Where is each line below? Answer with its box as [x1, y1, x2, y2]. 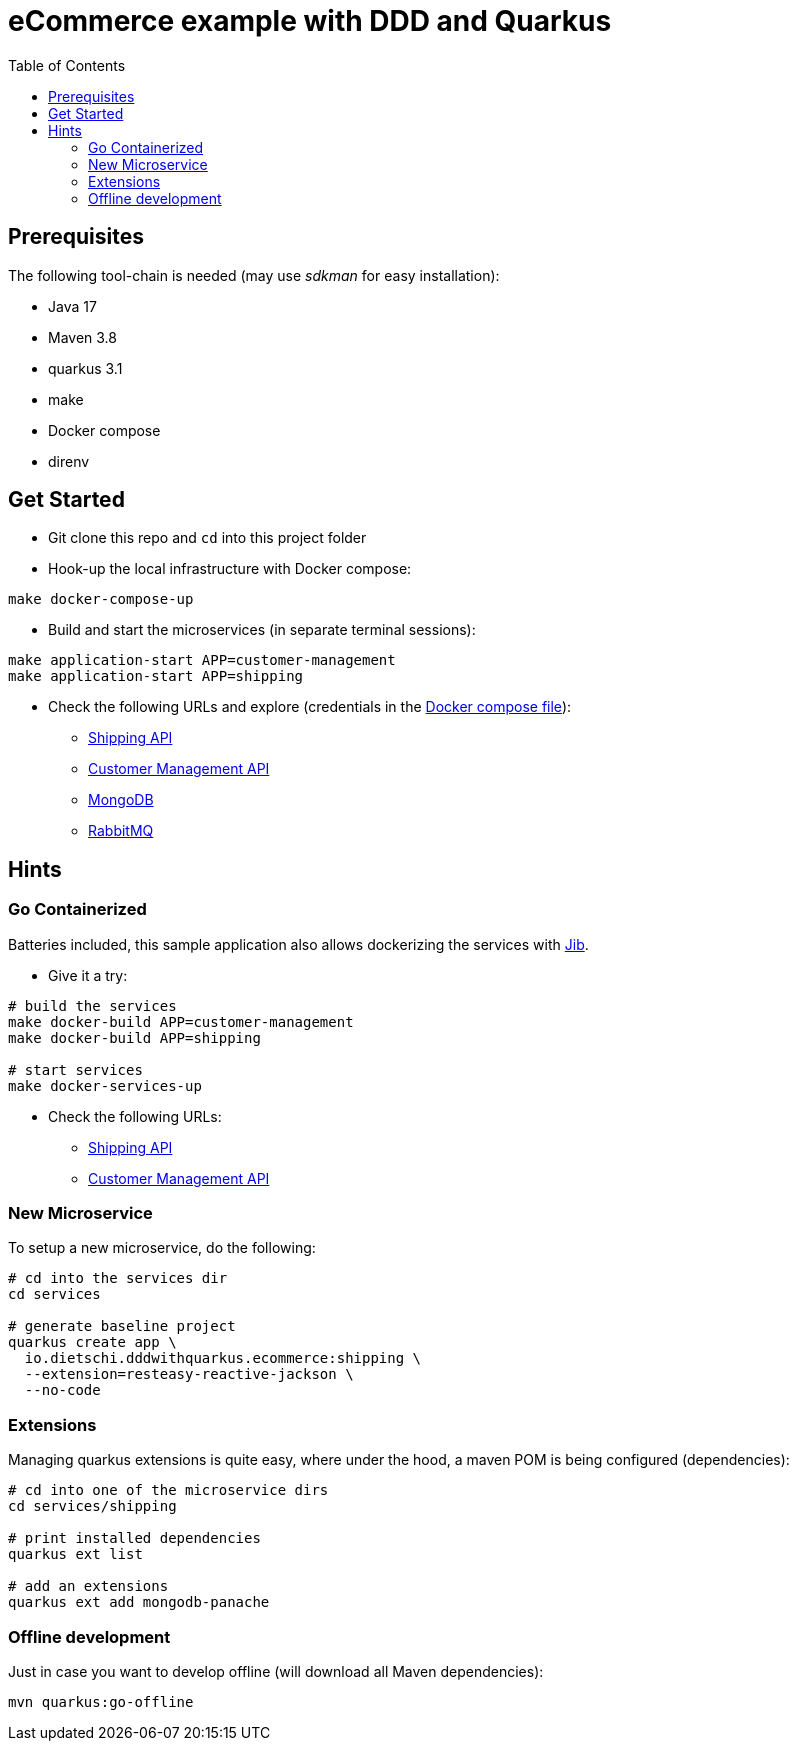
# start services [8, 1061, 143, 1078]
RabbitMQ [88, 822, 154, 840]
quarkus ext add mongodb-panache [8, 1594, 270, 1611]
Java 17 [48, 297, 97, 315]
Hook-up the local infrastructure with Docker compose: [48, 560, 412, 578]
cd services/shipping [8, 1498, 177, 1515]
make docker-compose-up [8, 591, 194, 608]
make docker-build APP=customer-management [8, 1013, 354, 1030]
